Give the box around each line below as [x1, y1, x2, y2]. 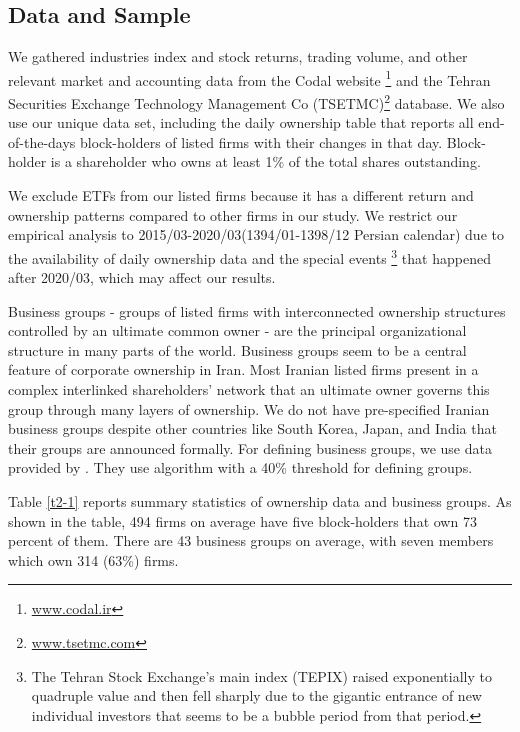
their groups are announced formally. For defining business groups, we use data [8, 437, 492, 458]
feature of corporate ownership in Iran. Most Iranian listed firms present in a [8, 359, 479, 380]
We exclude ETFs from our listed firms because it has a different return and [8, 185, 474, 206]
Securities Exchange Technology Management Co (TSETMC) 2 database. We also [8, 90, 505, 113]
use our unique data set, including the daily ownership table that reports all [8, 112, 474, 133]
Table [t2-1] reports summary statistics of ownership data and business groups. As [8, 491, 512, 512]
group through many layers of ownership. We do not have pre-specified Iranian [8, 398, 490, 419]
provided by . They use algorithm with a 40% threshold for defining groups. [8, 457, 473, 478]
